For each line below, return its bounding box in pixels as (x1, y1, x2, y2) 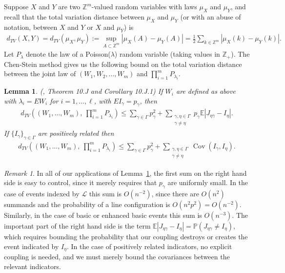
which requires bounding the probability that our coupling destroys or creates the (4, 231, 248, 241)
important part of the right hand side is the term (4, 220, 151, 231)
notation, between (4, 21, 58, 32)
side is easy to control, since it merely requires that (4, 177, 157, 188)
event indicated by (4, 241, 59, 251)
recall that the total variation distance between (4, 11, 144, 21)
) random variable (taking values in (114, 49, 220, 59)
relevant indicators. (4, 261, 61, 271)
